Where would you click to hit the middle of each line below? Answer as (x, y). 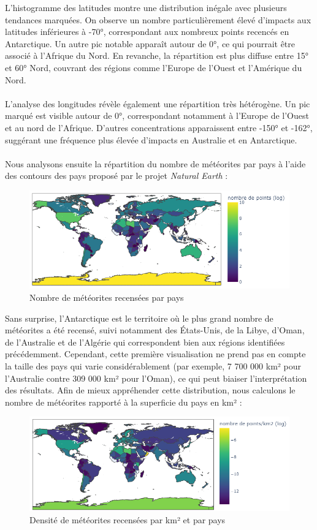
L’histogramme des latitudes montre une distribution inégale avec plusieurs (146, 7)
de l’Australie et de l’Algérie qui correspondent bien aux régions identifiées (145, 342)
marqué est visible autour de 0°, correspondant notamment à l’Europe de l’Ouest (157, 115)
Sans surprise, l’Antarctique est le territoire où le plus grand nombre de (139, 318)
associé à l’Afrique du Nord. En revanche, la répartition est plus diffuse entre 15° (157, 55)
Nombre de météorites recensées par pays (107, 297)
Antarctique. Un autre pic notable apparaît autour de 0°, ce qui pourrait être (150, 43)
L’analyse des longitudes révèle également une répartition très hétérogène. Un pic (158, 103)
